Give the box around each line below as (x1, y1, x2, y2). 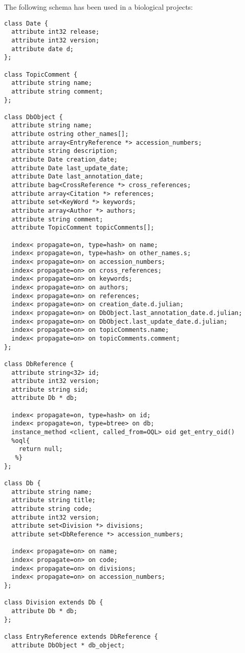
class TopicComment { (4, 71, 78, 78)
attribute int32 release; (11, 28, 100, 36)
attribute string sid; (11, 386, 88, 393)
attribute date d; (11, 45, 74, 53)
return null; (18, 445, 63, 453)
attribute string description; (11, 147, 118, 155)
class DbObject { (4, 113, 63, 121)
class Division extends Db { (4, 599, 103, 606)
